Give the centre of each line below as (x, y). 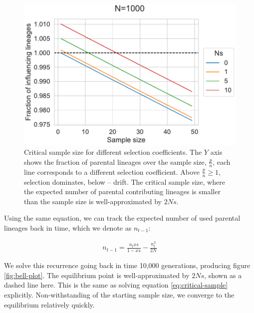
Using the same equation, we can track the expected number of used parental (122, 218)
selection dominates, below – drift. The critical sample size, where (125, 181)
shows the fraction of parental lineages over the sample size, (115, 161)
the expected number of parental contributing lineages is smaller (122, 191)
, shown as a (223, 275)
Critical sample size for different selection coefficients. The (113, 152)
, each (222, 161)
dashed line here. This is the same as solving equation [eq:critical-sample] (116, 285)
